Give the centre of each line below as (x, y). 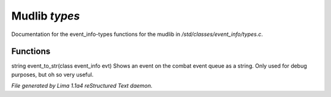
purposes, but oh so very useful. (52, 74)
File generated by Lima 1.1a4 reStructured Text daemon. (82, 86)
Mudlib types (46, 16)
